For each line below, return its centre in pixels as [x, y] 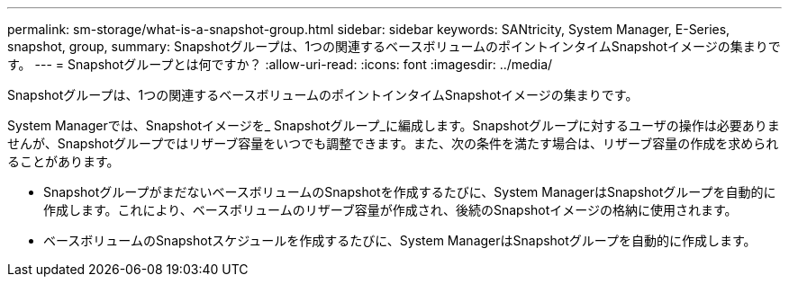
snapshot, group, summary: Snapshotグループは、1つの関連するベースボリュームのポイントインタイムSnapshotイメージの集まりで [394, 46]
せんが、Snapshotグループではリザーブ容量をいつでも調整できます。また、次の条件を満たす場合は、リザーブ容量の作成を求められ [393, 143]
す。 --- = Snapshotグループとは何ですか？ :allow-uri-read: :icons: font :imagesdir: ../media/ [280, 64]
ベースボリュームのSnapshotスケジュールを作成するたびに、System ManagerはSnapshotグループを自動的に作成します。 [400, 240]
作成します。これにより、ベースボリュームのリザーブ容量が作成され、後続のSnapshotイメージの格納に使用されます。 [390, 210]
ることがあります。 [63, 161]
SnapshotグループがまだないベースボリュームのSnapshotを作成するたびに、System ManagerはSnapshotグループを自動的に [410, 192]
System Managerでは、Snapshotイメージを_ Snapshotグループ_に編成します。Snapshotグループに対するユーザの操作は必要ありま [394, 125]
